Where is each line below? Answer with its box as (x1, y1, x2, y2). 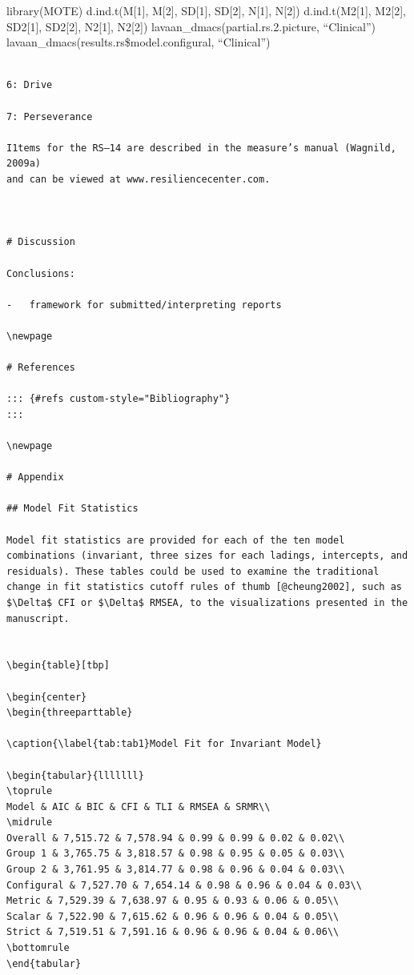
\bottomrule (6, 942, 70, 954)
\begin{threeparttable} (6, 707, 133, 719)
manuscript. (6, 612, 70, 624)
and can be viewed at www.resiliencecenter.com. (6, 173, 271, 185)
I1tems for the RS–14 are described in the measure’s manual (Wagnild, (6, 142, 396, 154)
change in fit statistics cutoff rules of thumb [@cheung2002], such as (6, 581, 402, 593)
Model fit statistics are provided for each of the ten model (6, 534, 345, 546)
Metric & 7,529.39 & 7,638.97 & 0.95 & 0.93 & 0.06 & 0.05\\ (6, 895, 340, 907)
